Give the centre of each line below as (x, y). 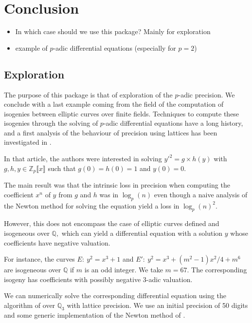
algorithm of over (30, 305)
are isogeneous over (33, 270)
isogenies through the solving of (51, 123)
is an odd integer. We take (124, 270)
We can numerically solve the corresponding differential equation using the (115, 295)
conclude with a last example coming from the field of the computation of (114, 104)
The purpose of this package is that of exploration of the (88, 94)
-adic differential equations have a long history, (173, 123)
